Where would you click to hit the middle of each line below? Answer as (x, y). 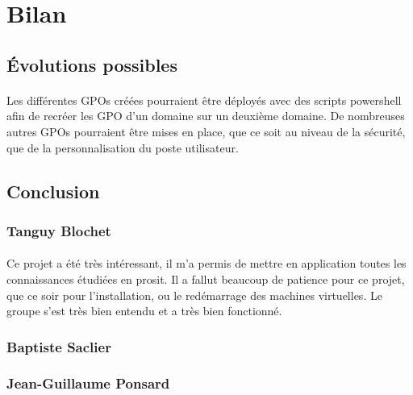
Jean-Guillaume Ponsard (88, 383)
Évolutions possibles (92, 64)
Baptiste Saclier (59, 346)
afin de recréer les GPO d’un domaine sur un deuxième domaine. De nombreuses (206, 116)
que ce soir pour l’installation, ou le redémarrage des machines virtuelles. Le (194, 295)
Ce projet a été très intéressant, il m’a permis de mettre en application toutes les (206, 263)
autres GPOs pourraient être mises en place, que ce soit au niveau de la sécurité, (206, 131)
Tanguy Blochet (59, 230)
